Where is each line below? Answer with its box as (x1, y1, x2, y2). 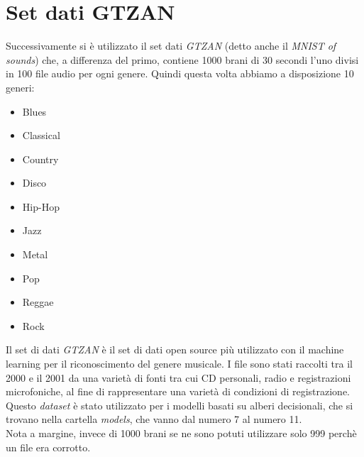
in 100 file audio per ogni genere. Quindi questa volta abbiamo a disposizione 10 (6, 66, 354, 81)
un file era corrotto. (6, 439, 91, 454)
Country (22, 151, 59, 166)
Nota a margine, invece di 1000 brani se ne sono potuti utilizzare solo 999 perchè (6, 426, 357, 440)
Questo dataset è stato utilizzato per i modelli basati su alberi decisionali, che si (6, 397, 353, 412)
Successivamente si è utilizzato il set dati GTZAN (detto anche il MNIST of (6, 38, 336, 53)
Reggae (22, 294, 54, 309)
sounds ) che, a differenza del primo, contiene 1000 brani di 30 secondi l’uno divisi (6, 52, 359, 67)
